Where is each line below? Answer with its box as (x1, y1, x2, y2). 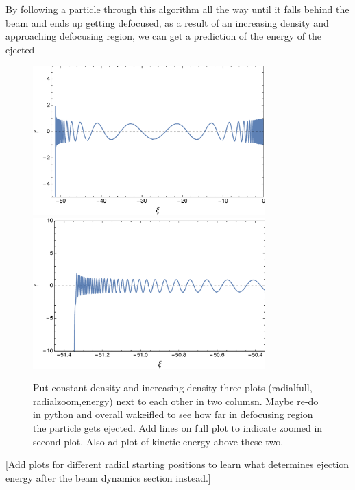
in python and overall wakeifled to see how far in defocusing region (33, 407, 313, 421)
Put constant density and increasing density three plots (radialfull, (33, 380, 313, 395)
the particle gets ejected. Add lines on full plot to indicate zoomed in (33, 420, 323, 434)
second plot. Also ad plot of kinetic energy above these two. (33, 434, 284, 448)
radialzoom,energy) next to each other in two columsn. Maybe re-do (33, 393, 319, 408)
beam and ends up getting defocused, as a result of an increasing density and (5, 15, 329, 29)
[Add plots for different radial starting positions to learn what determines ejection (5, 457, 350, 471)
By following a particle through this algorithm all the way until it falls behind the (5, 2, 350, 16)
